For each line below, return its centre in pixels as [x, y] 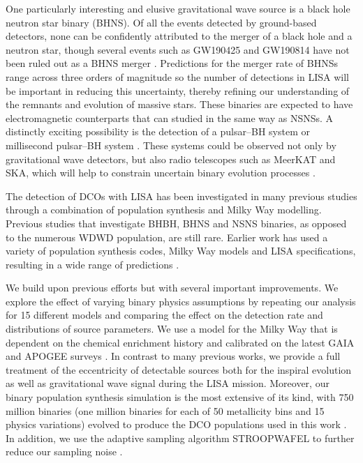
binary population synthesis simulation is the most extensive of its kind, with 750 [180, 397]
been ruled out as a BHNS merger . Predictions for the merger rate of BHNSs [172, 63]
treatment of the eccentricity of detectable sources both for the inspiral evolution [179, 369]
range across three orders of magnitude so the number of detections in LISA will [177, 76]
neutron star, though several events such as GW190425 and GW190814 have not [178, 49]
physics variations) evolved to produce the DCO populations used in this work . [176, 424]
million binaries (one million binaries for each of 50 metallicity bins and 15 [165, 410]
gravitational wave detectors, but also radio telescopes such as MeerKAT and [171, 159]
